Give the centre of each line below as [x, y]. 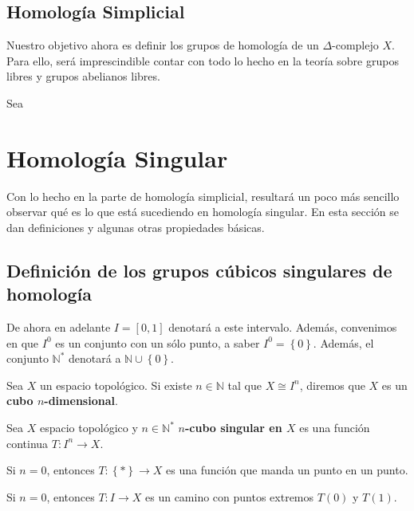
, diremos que [332, 385]
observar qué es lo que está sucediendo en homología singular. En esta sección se [203, 212]
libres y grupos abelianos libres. [83, 76]
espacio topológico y [89, 428]
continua [28, 443]
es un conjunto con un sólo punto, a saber [158, 342]
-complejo [355, 45]
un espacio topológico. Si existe [116, 385]
